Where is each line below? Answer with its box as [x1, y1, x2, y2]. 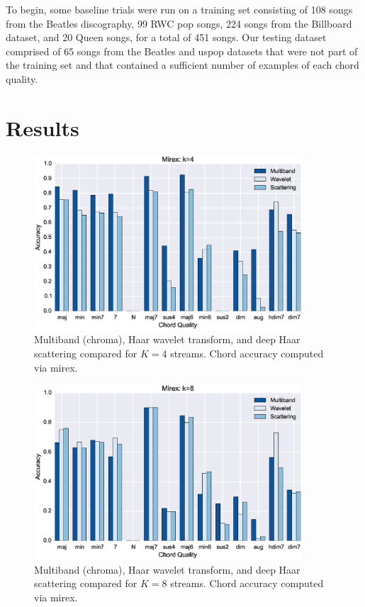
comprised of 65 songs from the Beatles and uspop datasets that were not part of [6, 43, 358, 58]
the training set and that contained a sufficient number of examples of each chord [6, 57, 359, 72]
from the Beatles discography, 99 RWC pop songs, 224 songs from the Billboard [6, 16, 352, 30]
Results [6, 113, 79, 142]
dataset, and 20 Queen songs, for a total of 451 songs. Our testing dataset [6, 30, 327, 45]
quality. [6, 71, 38, 86]
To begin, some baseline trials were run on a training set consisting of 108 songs [6, 2, 353, 16]
